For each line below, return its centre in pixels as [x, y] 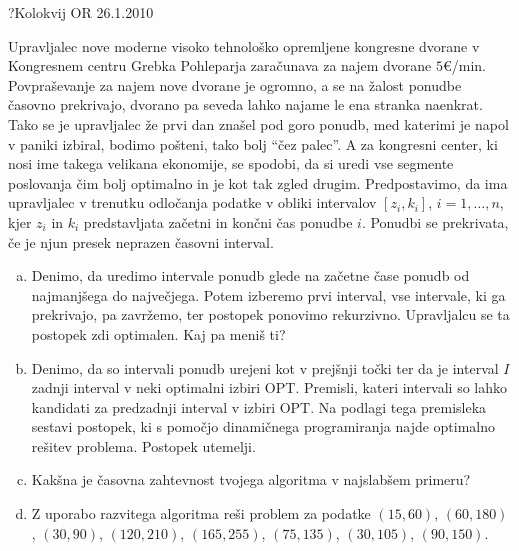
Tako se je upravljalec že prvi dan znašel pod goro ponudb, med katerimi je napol [258, 123]
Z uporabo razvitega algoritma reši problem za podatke [201, 513]
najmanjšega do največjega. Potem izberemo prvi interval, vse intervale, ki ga [268, 294]
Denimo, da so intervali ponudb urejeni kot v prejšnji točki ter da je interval [265, 367]
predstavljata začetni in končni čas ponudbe [218, 221]
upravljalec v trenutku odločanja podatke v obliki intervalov [192, 202]
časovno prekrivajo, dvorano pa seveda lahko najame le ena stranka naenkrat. [245, 104]
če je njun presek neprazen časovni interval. [141, 241]
